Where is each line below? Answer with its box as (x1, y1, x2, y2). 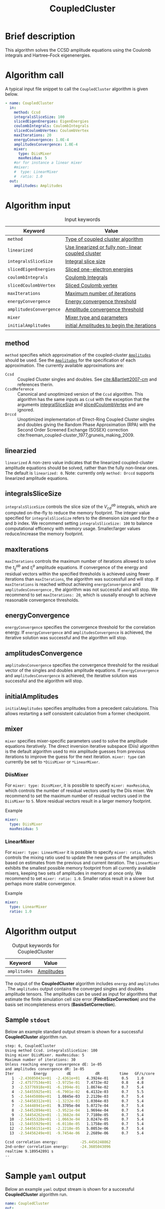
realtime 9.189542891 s (5, 1149, 54, 1154)
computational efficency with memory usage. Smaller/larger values (5, 526, 141, 532)
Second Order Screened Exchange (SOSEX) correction (17, 427, 129, 433)
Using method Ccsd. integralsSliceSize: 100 (5, 1048, 98, 1053)
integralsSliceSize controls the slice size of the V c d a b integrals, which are (5, 503, 157, 511)
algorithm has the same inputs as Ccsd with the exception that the (17, 397, 150, 403)
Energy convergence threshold (65, 298, 137, 305)
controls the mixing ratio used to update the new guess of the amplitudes (5, 854, 153, 861)
